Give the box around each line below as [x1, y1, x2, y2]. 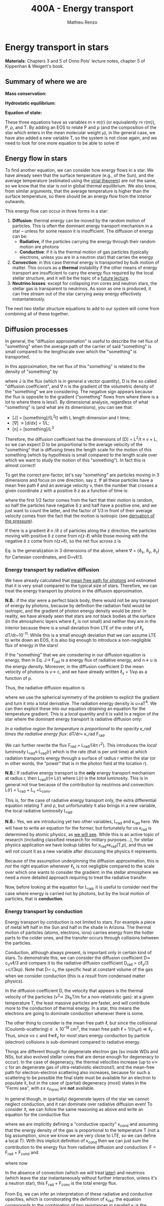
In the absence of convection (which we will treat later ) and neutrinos [5, 1170, 145, 1175]
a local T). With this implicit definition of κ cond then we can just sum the [5, 1138, 149, 1145]
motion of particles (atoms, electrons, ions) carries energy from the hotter [5, 929, 154, 935]
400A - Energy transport [31, 3, 134, 14]
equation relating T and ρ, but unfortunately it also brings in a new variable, [5, 803, 157, 808]
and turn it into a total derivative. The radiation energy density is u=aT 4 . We [5, 700, 157, 706]
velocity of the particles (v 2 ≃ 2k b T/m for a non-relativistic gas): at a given [5, 993, 154, 1001]
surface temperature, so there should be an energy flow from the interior [5, 193, 152, 199]
